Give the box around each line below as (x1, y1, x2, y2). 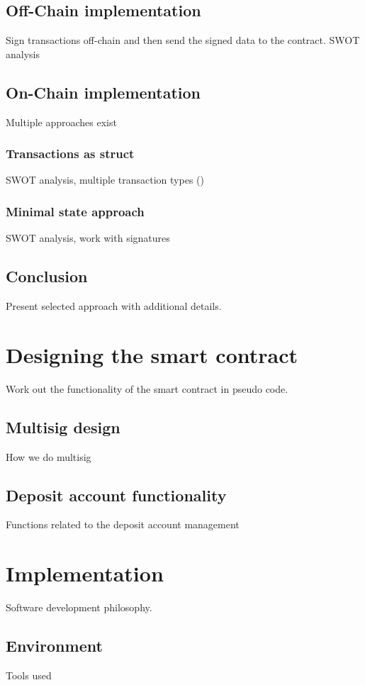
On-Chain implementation (6, 81, 201, 103)
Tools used (6, 667, 52, 682)
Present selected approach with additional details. (6, 299, 222, 313)
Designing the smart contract (6, 340, 298, 369)
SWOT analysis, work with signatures (6, 230, 170, 245)
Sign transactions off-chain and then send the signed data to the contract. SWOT (6, 33, 360, 48)
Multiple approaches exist (6, 114, 117, 129)
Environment (6, 635, 103, 657)
